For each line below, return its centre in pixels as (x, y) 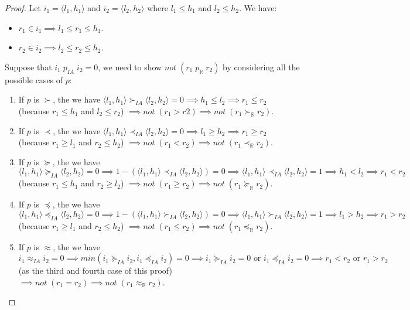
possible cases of (34, 79)
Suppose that (28, 67)
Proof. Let (23, 8)
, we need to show (130, 67)
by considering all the (261, 67)
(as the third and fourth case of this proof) (95, 270)
